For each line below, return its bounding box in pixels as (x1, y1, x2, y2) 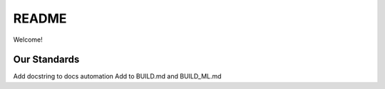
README (13, 11, 67, 26)
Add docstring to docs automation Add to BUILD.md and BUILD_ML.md (13, 72, 222, 81)
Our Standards (13, 54, 80, 66)
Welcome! (13, 35, 43, 44)
